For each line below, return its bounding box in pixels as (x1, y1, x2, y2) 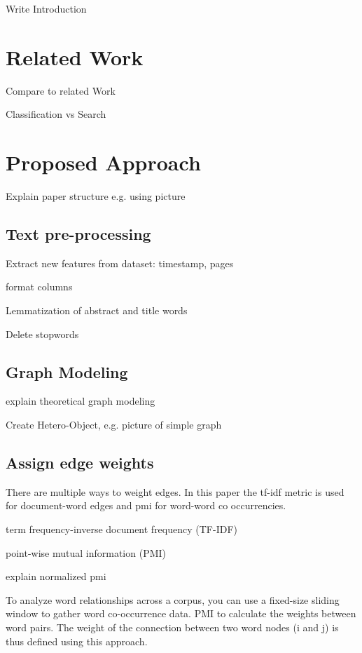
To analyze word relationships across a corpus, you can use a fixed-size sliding (6, 592, 340, 607)
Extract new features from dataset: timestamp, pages (6, 255, 234, 270)
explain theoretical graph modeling (6, 393, 155, 408)
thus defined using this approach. (6, 633, 148, 648)
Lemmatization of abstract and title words (6, 303, 188, 318)
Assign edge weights (6, 451, 154, 473)
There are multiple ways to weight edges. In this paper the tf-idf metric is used (6, 484, 344, 499)
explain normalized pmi (6, 569, 106, 584)
